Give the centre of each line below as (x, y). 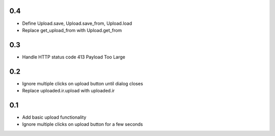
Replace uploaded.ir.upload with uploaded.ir (68, 91)
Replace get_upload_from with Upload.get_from (72, 30)
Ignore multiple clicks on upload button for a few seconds (82, 124)
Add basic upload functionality (54, 117)
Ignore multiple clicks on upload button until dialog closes (83, 83)
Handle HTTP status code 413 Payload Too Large (74, 57)
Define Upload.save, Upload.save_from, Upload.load (77, 23)
